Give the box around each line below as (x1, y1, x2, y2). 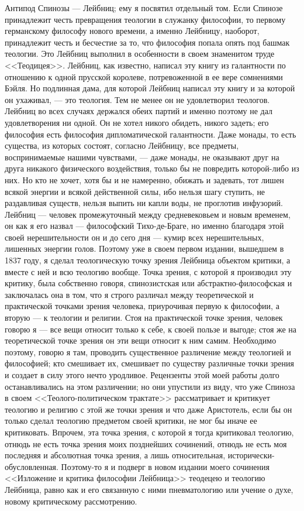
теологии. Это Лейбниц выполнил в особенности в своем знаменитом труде (5, 47, 275, 60)
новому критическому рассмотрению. (5, 495, 137, 507)
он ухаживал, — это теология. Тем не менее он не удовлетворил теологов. (5, 93, 270, 105)
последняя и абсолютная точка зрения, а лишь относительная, (5, 449, 226, 461)
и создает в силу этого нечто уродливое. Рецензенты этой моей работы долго (5, 369, 279, 380)
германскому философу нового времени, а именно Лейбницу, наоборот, (5, 25, 260, 37)
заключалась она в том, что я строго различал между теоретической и (5, 288, 254, 300)
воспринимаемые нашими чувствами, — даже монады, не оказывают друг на (5, 150, 279, 163)
